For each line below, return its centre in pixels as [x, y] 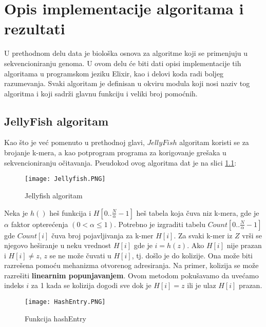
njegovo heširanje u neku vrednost [58, 245]
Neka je [16, 212]
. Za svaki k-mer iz [203, 235]
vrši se [252, 235]
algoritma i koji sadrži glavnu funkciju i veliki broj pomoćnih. [101, 93]
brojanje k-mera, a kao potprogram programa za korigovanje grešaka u [115, 152]
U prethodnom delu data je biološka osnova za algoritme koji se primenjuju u [126, 53]
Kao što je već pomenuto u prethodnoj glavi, [74, 142]
